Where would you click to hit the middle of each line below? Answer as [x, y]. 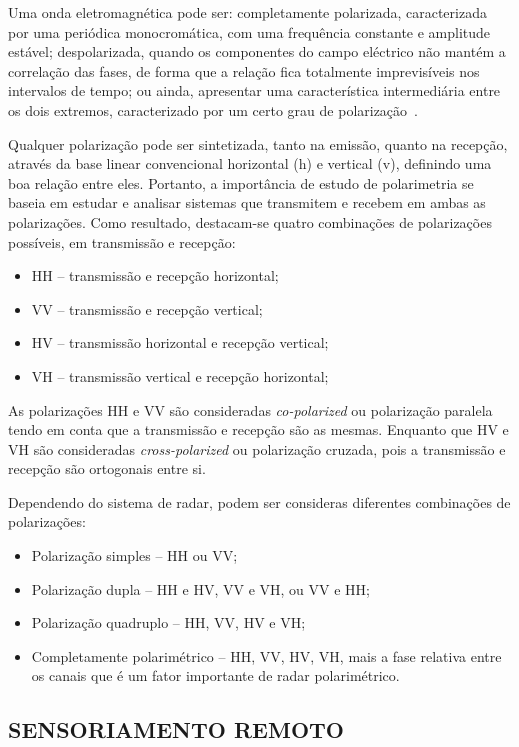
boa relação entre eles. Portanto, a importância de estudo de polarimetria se [241, 182]
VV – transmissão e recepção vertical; [147, 308]
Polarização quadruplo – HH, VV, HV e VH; [168, 622]
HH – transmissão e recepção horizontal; [155, 275]
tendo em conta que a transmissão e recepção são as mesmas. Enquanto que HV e [258, 429]
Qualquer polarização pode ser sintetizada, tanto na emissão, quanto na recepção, [258, 143]
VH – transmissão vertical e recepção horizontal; [180, 375]
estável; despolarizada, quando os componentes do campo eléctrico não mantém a [257, 51]
